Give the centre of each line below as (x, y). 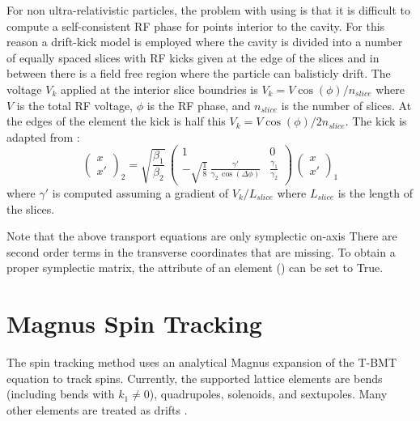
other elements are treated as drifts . (97, 409)
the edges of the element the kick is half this (116, 121)
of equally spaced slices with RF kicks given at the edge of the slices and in (193, 57)
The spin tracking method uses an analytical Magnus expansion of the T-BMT (202, 362)
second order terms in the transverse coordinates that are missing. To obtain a (201, 251)
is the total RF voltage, (75, 105)
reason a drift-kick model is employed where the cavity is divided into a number (205, 42)
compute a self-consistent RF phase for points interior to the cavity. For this (196, 26)
